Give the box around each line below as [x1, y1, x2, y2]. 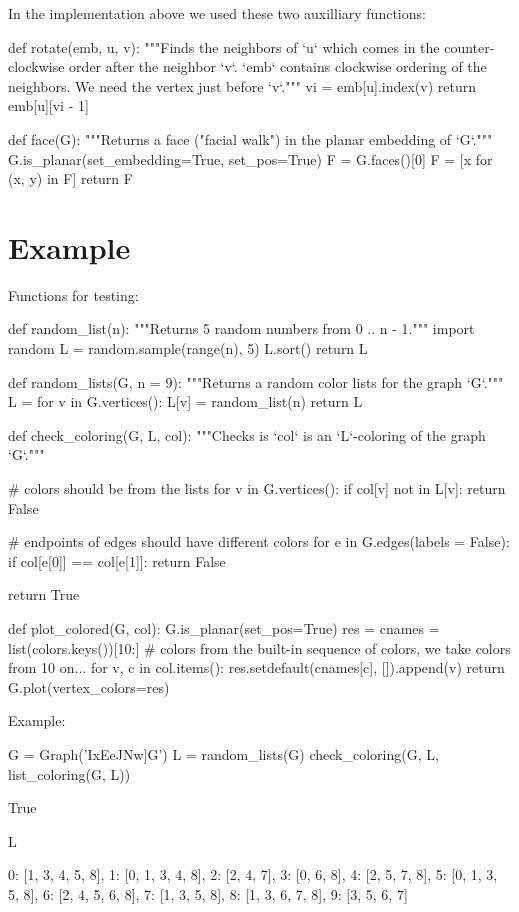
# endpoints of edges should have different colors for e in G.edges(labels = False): [8, 531, 510, 552]
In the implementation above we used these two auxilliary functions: [8, 3, 426, 23]
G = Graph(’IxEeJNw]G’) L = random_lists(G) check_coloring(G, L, [8, 743, 439, 764]
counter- [444, 36, 495, 57]
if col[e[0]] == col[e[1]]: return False [8, 550, 226, 571]
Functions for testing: [8, 284, 139, 305]
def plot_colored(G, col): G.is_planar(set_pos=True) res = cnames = [8, 618, 440, 638]
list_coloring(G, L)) [8, 763, 131, 784]
